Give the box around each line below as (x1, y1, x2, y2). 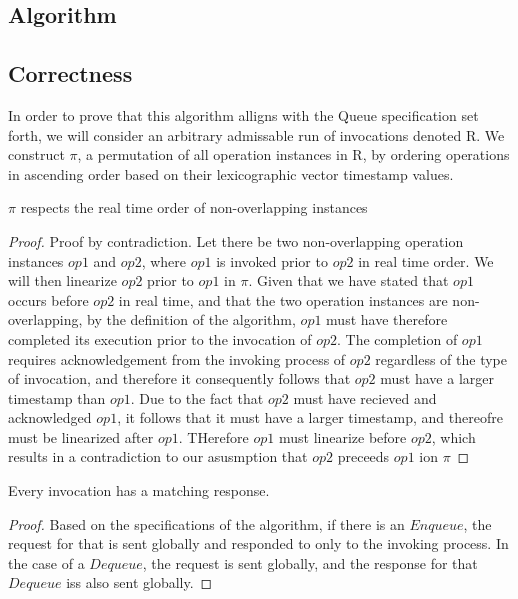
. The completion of (337, 328, 458, 349)
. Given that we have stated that (248, 270, 449, 291)
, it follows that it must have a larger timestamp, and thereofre (117, 407, 503, 428)
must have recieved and (293, 387, 437, 408)
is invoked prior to (216, 250, 328, 271)
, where (141, 250, 187, 271)
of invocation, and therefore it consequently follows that (8, 368, 351, 389)
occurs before (8, 289, 89, 310)
